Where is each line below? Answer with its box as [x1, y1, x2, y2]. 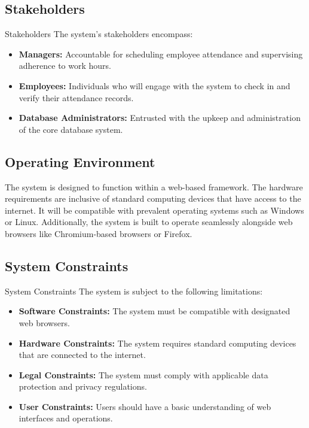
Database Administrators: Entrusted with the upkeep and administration [19, 111, 301, 124]
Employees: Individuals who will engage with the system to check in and [19, 79, 290, 92]
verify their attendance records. [19, 91, 134, 104]
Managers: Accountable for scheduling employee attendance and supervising [19, 47, 303, 60]
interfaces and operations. [19, 412, 113, 424]
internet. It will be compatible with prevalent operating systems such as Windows [5, 204, 304, 216]
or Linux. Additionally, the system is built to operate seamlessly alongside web [5, 215, 293, 228]
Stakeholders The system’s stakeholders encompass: [5, 28, 193, 40]
